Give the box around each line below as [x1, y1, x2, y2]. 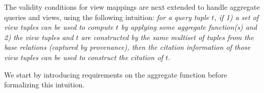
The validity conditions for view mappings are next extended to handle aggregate [4, 2, 260, 12]
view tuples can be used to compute [4, 22, 114, 32]
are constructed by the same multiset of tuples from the [81, 31, 254, 42]
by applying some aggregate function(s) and [121, 22, 257, 32]
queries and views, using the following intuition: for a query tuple [4, 11, 210, 22]
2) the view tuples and [4, 31, 73, 42]
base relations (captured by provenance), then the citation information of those [4, 42, 251, 52]
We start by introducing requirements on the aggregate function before [4, 69, 228, 80]
